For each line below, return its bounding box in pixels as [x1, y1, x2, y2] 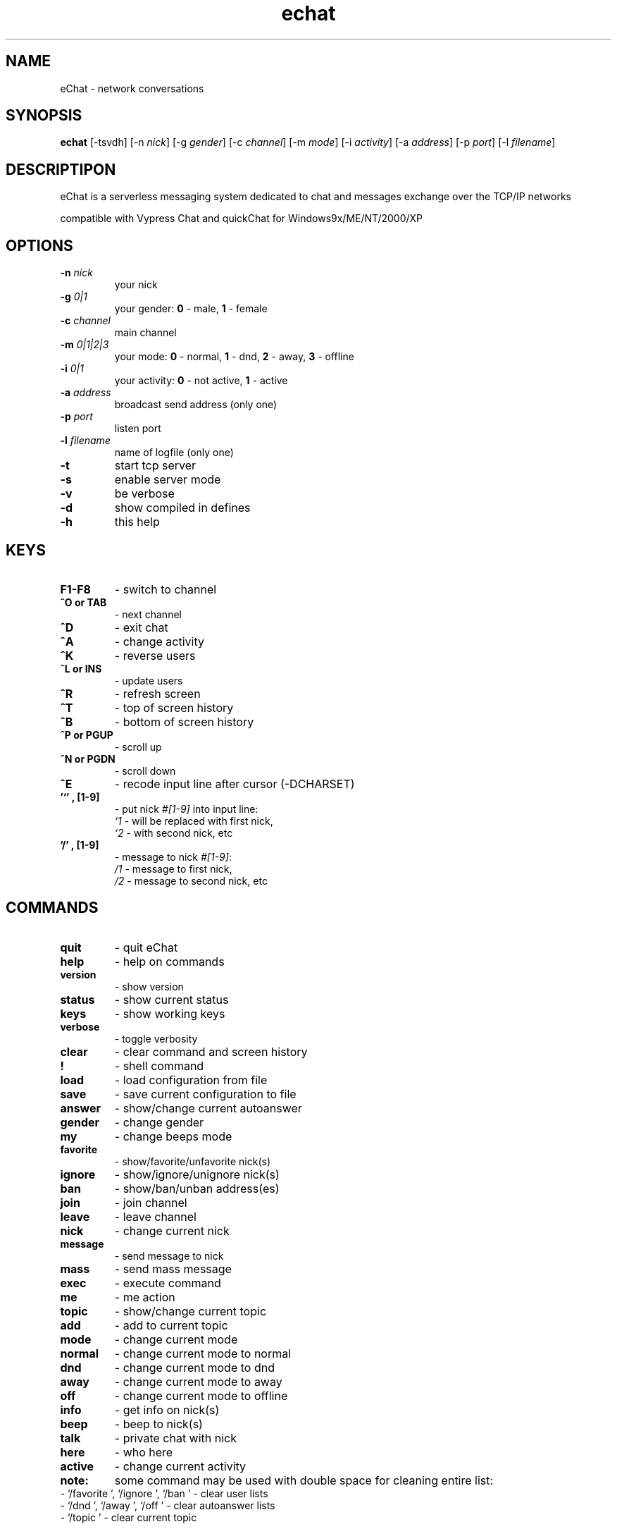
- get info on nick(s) [114, 1402, 220, 1417]
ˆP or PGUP [60, 728, 113, 741]
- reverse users [114, 648, 196, 663]
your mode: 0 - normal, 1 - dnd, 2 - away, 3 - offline [114, 350, 354, 363]
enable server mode [114, 472, 221, 487]
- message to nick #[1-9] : [114, 850, 232, 863]
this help [114, 515, 160, 529]
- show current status [114, 992, 229, 1007]
